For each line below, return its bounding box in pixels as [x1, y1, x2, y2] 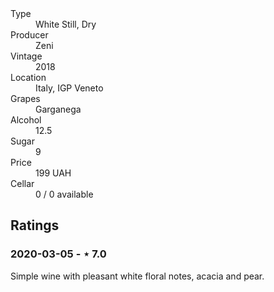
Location [10, 72, 47, 83]
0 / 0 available [35, 188, 94, 200]
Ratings [10, 217, 60, 234]
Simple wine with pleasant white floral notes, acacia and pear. [10, 270, 265, 282]
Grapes [10, 93, 41, 104]
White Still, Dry [35, 18, 97, 30]
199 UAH [35, 167, 72, 179]
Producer [10, 29, 49, 41]
